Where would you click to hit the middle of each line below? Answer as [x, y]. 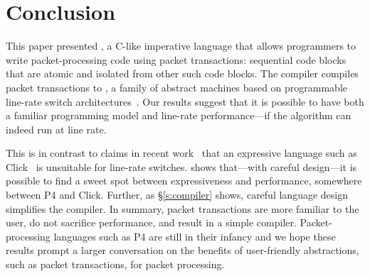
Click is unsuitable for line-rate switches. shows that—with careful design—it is [181, 166]
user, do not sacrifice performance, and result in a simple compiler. [151, 222]
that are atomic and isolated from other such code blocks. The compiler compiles [182, 73]
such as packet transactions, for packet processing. [115, 264]
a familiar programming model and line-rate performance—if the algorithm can [179, 115]
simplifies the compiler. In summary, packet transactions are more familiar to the [183, 208]
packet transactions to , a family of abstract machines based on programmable [177, 87]
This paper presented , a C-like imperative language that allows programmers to [181, 46]
